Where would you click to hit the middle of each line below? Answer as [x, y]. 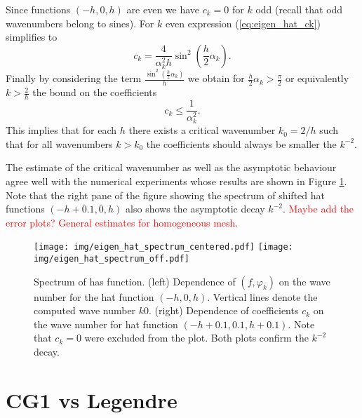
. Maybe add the [318, 209]
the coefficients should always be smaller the [241, 143]
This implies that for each [61, 130]
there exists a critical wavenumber [202, 130]
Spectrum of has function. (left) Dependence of [135, 281]
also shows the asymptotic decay [195, 209]
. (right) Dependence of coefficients [224, 310]
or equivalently [317, 78]
